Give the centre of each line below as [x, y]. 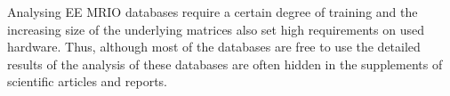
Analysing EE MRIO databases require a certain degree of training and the [213, 12]
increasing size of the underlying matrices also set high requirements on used [216, 29]
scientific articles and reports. [88, 81]
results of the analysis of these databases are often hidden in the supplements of [225, 64]
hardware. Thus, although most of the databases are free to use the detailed [214, 47]
